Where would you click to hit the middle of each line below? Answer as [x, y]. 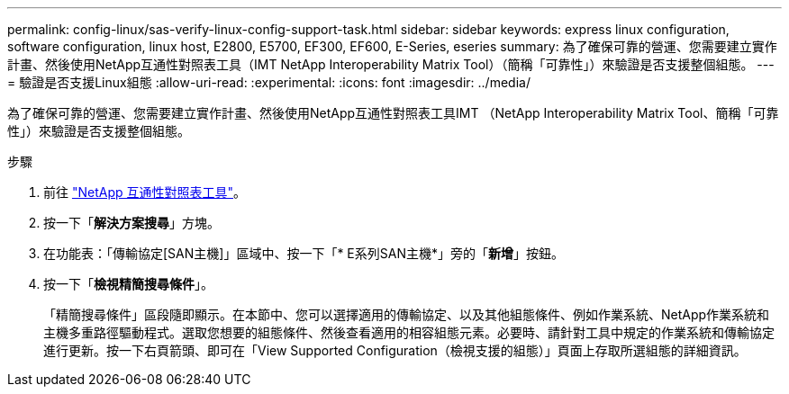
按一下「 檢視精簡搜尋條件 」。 [128, 284]
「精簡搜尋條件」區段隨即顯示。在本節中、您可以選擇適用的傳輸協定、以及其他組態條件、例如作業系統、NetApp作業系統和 [407, 314]
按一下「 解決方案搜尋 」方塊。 [131, 223]
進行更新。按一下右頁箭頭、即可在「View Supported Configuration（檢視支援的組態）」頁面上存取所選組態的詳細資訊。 [395, 350]
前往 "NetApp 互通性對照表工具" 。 [145, 192]
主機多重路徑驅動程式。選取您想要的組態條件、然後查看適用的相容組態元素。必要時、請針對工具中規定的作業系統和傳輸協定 [409, 332]
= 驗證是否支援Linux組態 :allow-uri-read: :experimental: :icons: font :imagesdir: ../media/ [269, 82]
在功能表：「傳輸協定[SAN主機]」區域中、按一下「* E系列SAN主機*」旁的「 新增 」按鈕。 [304, 253]
